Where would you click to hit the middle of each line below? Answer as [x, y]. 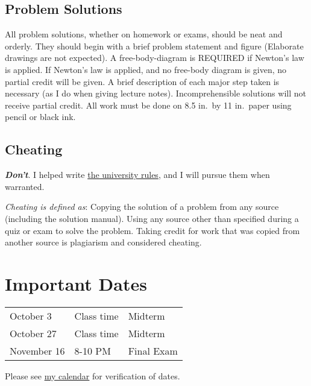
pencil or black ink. [40, 117]
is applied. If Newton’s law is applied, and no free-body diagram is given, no [146, 69]
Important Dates [76, 283]
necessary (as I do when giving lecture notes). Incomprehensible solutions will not [155, 93]
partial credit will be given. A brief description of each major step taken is [142, 81]
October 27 [33, 333]
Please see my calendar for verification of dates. [93, 375]
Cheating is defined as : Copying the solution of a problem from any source [142, 207]
